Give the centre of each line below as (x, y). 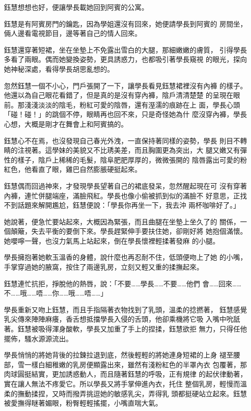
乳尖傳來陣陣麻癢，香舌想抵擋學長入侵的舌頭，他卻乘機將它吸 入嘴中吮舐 (122, 319)
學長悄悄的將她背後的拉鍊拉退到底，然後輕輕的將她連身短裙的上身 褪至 (119, 355)
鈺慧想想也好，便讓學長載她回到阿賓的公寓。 (76, 7)
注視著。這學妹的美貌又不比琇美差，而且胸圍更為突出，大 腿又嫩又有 (129, 150)
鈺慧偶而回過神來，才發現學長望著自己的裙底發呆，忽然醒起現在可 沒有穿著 (125, 185)
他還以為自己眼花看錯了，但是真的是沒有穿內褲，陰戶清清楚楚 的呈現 (115, 95)
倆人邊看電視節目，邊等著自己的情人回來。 (73, 33)
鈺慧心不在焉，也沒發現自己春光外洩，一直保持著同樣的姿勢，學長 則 (115, 140)
